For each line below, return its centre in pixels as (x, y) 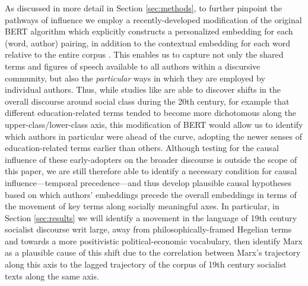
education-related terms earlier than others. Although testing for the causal (142, 148)
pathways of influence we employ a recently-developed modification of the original (153, 19)
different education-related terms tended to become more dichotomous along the (151, 113)
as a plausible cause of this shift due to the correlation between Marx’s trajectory (153, 252)
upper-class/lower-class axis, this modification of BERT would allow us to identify (154, 124)
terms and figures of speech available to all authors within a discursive (133, 66)
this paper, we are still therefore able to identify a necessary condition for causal (151, 171)
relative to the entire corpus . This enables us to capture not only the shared (144, 54)
